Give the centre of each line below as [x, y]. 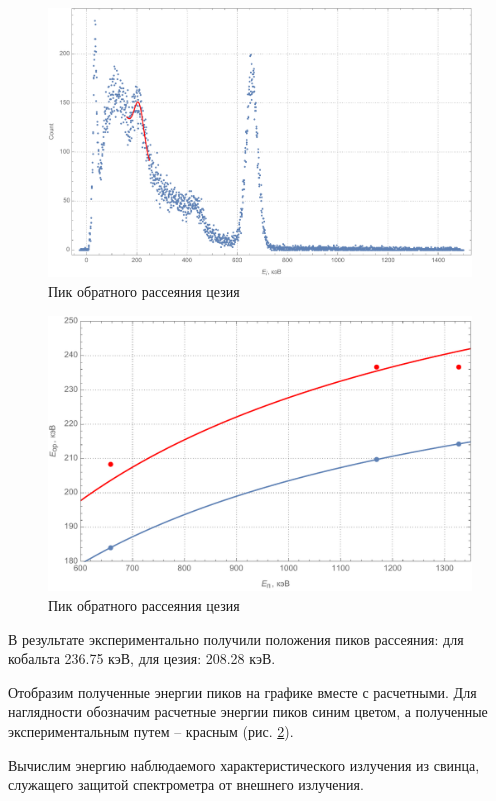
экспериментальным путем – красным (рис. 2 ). [151, 730]
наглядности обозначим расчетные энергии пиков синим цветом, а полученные [248, 711]
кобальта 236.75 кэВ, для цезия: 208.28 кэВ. [142, 658]
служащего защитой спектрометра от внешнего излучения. [186, 784]
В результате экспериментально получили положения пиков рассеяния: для [236, 638]
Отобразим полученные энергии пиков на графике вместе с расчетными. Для [242, 691]
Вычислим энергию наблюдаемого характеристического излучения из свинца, [244, 764]
